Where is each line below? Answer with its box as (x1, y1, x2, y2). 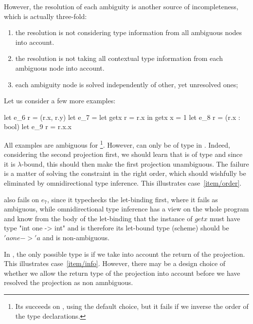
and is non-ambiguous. (42, 232, 109, 242)
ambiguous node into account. (15, 62, 105, 73)
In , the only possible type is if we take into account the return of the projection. (4, 248, 245, 259)
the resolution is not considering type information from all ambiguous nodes (15, 27, 242, 38)
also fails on (4, 194, 39, 204)
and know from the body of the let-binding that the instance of (4, 213, 193, 223)
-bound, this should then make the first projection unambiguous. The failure (21, 158, 249, 169)
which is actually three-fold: (4, 11, 87, 21)
